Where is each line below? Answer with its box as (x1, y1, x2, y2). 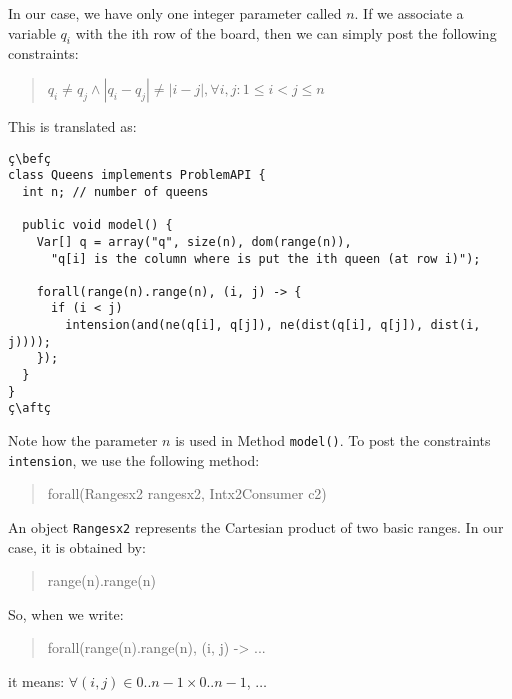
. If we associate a (354, 3, 464, 23)
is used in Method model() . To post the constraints (175, 430, 491, 451)
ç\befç (8, 151, 51, 166)
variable (8, 22, 56, 43)
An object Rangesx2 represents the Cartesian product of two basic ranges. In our (8, 516, 504, 537)
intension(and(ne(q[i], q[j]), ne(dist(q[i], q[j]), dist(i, (65, 318, 481, 333)
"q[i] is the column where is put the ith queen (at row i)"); (50, 251, 481, 266)
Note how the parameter (8, 430, 158, 451)
